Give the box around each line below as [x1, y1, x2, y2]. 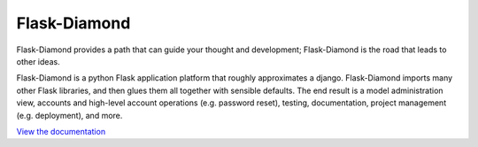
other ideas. [16, 56, 61, 66]
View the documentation [16, 126, 106, 136]
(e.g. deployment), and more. [16, 110, 123, 120]
